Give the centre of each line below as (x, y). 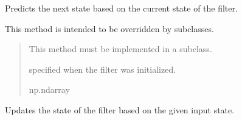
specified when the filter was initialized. (102, 69)
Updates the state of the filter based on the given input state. (120, 109)
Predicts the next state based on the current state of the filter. (121, 8)
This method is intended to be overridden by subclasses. (109, 28)
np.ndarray (49, 89)
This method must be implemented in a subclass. (120, 49)
